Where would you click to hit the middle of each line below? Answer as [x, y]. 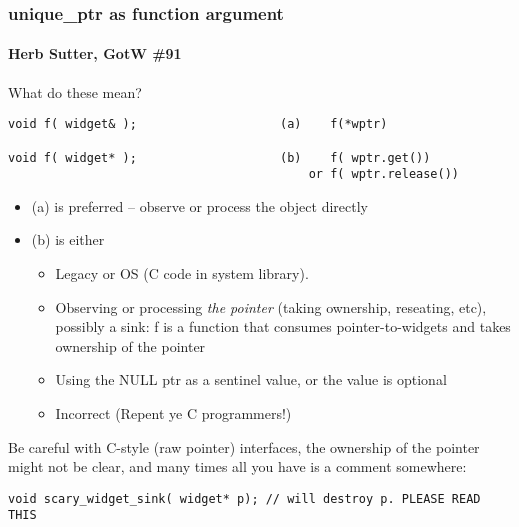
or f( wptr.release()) [384, 174]
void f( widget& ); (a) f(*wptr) [198, 124]
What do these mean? [75, 91]
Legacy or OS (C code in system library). [182, 273]
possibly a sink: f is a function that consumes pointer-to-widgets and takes [283, 326]
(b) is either [68, 239]
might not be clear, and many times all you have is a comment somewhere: [237, 466]
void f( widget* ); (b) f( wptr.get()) [219, 157]
